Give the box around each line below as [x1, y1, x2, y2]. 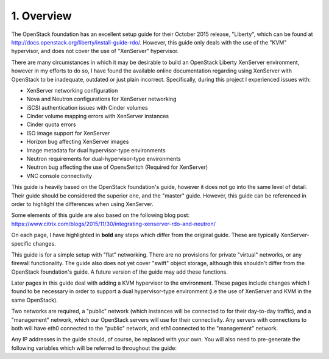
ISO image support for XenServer [26, 129, 110, 137]
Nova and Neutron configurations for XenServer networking [26, 95, 177, 103]
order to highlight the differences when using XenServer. [11, 200, 154, 207]
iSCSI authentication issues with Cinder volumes [26, 104, 149, 111]
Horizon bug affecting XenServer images [26, 138, 129, 146]
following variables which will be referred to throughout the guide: [11, 344, 177, 352]
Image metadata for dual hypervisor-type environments [26, 146, 166, 154]
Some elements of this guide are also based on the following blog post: [11, 211, 190, 219]
